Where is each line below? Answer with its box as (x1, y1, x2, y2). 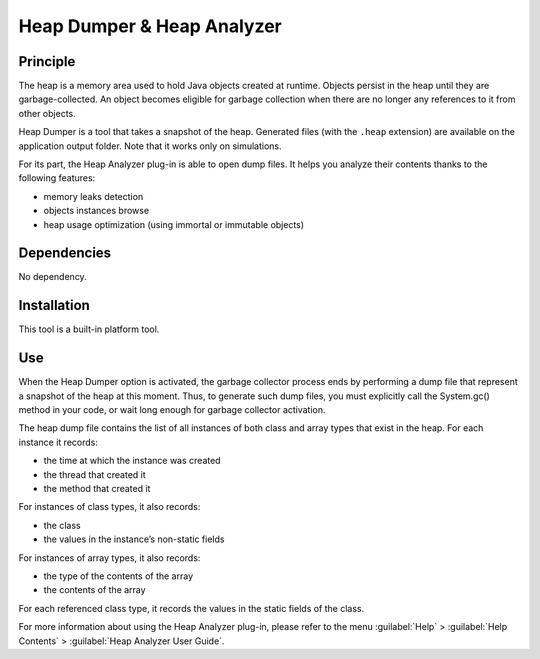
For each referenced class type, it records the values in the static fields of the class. (18, 602, 365, 614)
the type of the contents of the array (43, 570, 194, 582)
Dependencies (18, 245, 112, 262)
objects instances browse (43, 205, 150, 217)
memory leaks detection (43, 190, 144, 202)
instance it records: (18, 436, 99, 448)
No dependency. (18, 271, 87, 283)
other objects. (18, 107, 77, 119)
